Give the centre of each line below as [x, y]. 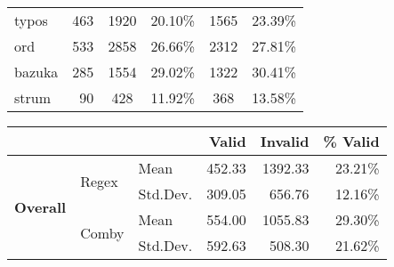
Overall [40, 206]
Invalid [285, 141]
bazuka [36, 72]
